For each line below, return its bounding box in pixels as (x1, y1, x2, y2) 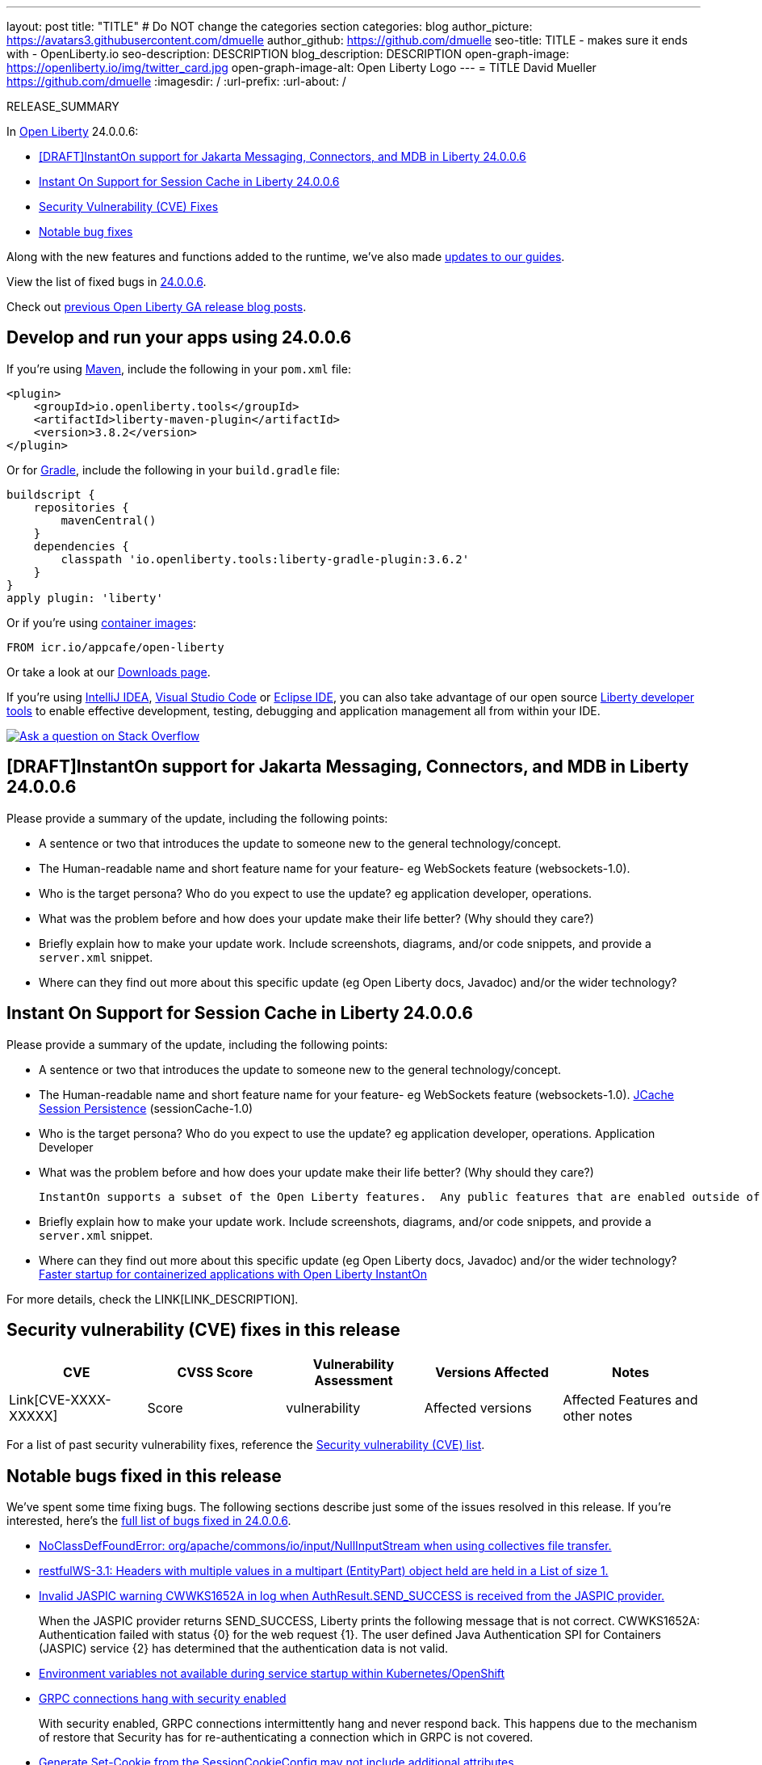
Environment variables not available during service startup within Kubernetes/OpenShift (39, 1666, 505, 1681)
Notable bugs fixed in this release (6, 1465, 282, 1486)
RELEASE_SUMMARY (6, 99, 119, 113)
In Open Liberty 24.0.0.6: (6, 124, 139, 138)
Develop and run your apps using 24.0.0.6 (6, 327, 352, 348)
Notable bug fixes (39, 225, 133, 238)
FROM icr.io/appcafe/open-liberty (6, 640, 224, 654)
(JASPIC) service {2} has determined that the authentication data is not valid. (39, 1641, 449, 1656)
